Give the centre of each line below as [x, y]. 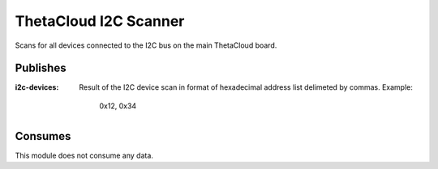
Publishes [41, 68]
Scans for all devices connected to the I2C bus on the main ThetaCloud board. [146, 45]
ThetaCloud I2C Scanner [100, 21]
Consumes [43, 136]
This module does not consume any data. [84, 155]
